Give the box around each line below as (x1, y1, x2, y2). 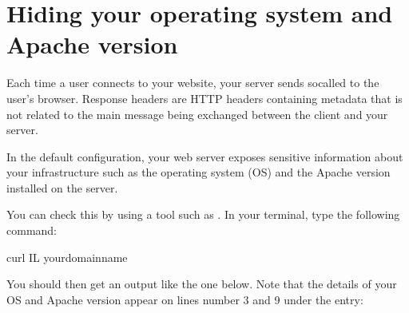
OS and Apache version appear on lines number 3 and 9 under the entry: (6, 291, 363, 307)
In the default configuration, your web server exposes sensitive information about (6, 148, 403, 164)
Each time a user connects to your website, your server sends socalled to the (6, 74, 379, 91)
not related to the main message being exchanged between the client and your (6, 105, 388, 122)
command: (6, 222, 57, 239)
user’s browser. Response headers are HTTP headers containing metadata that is (6, 89, 403, 106)
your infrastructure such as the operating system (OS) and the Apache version (6, 164, 391, 180)
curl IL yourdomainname (6, 248, 128, 265)
